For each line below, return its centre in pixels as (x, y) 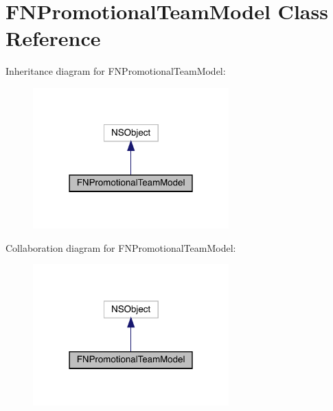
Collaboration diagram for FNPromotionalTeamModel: (121, 247)
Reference (53, 38)
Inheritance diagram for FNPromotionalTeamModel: (116, 71)
